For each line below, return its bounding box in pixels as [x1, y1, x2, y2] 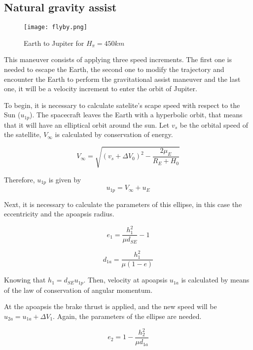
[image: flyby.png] [24, 24, 87, 31]
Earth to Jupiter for [24, 37, 84, 48]
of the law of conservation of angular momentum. [4, 284, 153, 295]
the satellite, [4, 129, 41, 140]
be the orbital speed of [180, 119, 248, 130]
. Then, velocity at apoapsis [83, 275, 168, 285]
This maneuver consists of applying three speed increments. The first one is [4, 54, 232, 65]
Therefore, [4, 174, 35, 184]
